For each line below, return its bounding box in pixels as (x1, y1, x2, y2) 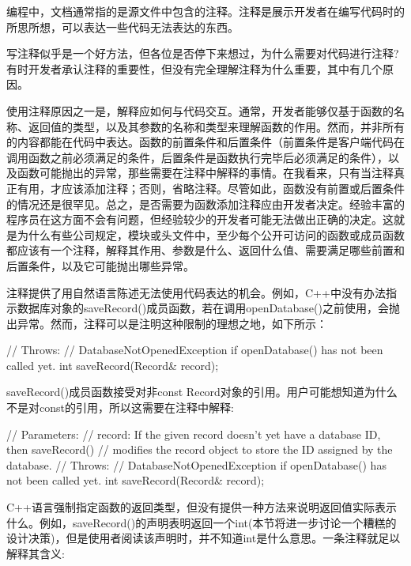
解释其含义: (6, 545, 65, 561)
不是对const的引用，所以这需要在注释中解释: (6, 399, 234, 416)
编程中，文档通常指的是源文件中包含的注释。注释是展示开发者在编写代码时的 (6, 3, 405, 19)
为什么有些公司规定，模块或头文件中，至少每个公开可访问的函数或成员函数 (17, 226, 405, 243)
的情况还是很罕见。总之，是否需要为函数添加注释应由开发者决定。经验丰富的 (6, 195, 405, 212)
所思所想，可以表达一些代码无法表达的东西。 (6, 18, 239, 35)
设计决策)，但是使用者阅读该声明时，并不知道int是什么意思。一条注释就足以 (6, 530, 401, 546)
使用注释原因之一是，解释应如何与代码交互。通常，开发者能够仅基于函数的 (6, 102, 394, 119)
